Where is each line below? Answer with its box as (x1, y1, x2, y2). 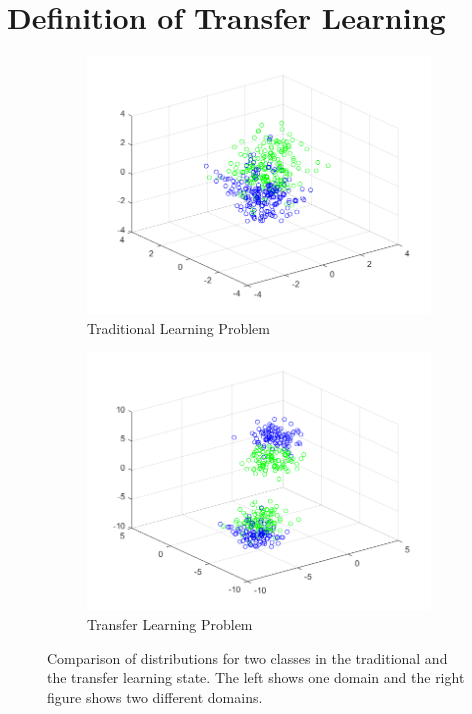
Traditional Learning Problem (87, 317, 270, 338)
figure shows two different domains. (47, 686, 263, 707)
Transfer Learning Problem (87, 613, 253, 634)
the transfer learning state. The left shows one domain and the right (47, 667, 465, 688)
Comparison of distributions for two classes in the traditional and (47, 647, 448, 668)
